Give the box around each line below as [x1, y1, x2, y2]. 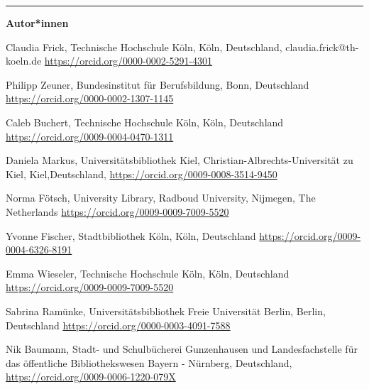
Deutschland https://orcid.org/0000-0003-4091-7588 [6, 317, 231, 332]
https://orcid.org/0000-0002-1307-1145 [6, 91, 174, 106]
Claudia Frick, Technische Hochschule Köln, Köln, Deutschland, [6, 39, 282, 54]
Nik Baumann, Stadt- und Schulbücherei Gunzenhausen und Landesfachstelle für [6, 341, 358, 356]
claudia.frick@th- [285, 39, 359, 54]
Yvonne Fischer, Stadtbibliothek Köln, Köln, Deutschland [6, 228, 256, 243]
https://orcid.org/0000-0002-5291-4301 [44, 53, 213, 68]
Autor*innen [6, 16, 69, 30]
